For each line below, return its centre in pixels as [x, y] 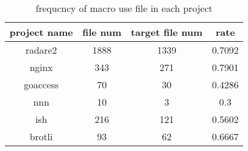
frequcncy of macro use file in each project [124, 8]
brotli [41, 136]
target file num [167, 32]
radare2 [41, 50]
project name [41, 32]
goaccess [41, 84]
